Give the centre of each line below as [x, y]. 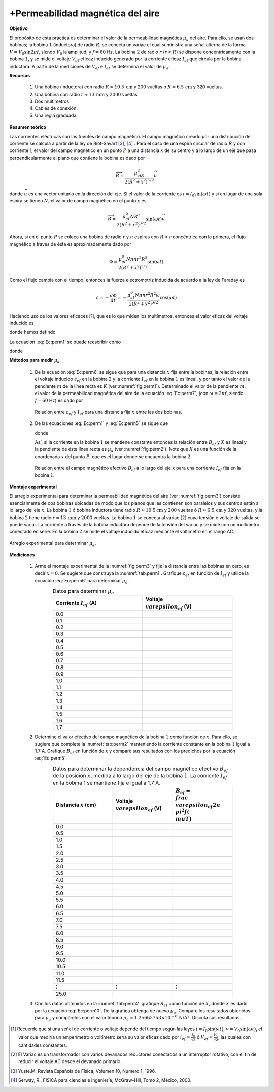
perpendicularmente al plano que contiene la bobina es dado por [77, 158]
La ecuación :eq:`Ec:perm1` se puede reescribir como [65, 342]
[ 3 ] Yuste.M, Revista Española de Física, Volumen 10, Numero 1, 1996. [83, 1071]
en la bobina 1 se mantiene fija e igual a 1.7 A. [107, 783]
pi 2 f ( [182, 811]
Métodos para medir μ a [35, 361]
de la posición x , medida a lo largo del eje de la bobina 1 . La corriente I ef [140, 776]
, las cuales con [234, 1037]
